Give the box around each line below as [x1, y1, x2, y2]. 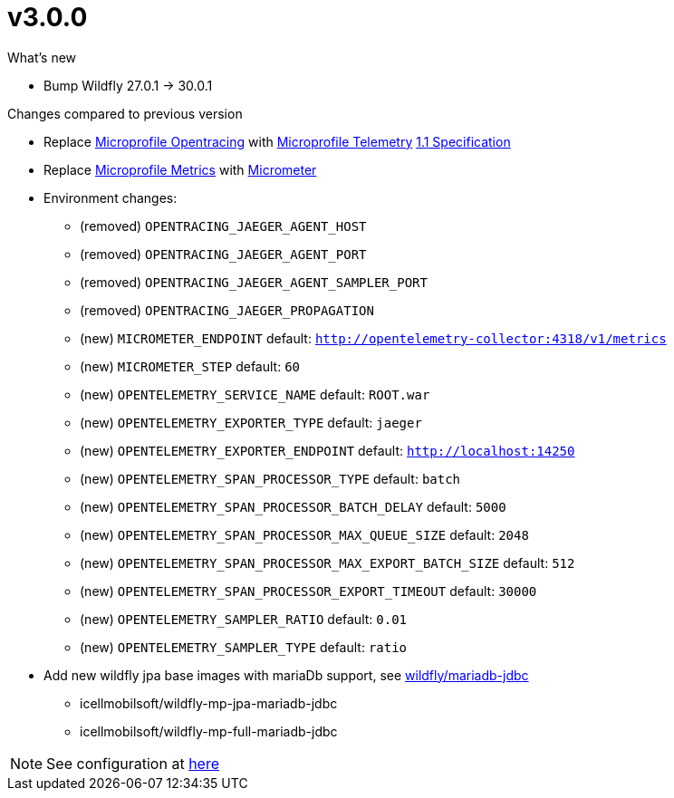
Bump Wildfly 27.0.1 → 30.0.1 [43, 77, 213, 93]
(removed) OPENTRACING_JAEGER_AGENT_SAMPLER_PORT [80, 274, 428, 290]
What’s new [7, 49, 77, 65]
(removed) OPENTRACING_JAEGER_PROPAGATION [80, 302, 374, 318]
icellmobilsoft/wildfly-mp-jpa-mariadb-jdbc [80, 695, 338, 711]
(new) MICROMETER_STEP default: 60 [80, 358, 301, 374]
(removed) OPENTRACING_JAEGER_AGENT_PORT [80, 245, 367, 262]
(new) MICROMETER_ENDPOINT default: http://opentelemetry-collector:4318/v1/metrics [80, 330, 667, 346]
